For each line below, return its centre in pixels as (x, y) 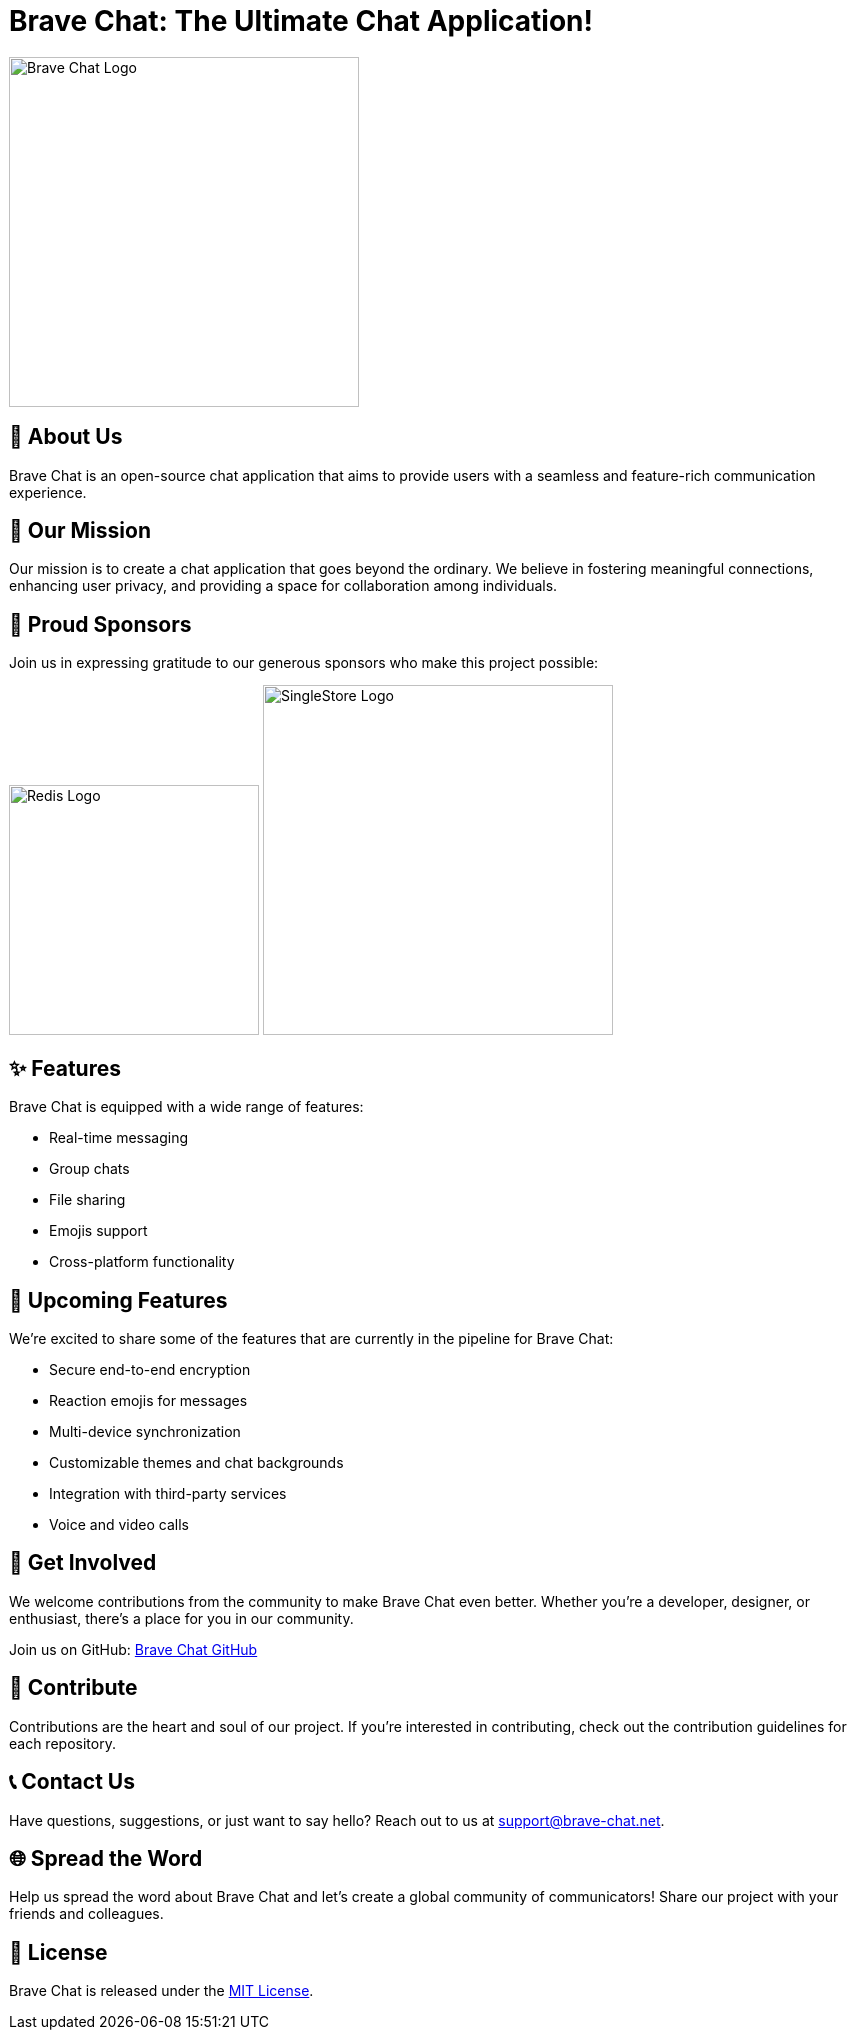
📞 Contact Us (72, 1782)
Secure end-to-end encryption (150, 1369)
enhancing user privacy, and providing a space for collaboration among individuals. (283, 586)
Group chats (89, 1169)
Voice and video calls (119, 1524)
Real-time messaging (119, 1138)
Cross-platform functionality (142, 1262)
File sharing (87, 1200)
